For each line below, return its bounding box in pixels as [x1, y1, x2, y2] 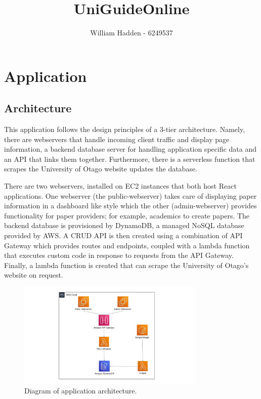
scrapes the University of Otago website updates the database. [4, 163, 198, 174]
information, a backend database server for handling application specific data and [4, 144, 256, 154]
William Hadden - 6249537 [90, 27, 173, 38]
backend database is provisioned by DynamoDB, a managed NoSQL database [4, 220, 244, 231]
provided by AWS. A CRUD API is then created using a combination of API [4, 230, 243, 241]
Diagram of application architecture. [24, 385, 137, 396]
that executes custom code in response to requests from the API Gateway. [4, 250, 234, 260]
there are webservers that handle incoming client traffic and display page [4, 134, 230, 144]
